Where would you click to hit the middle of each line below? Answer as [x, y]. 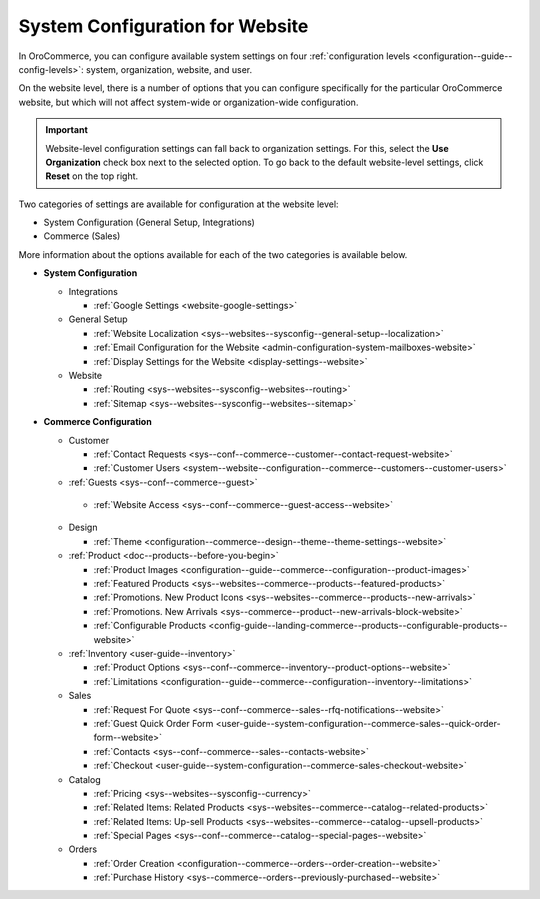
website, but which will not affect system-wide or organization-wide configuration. [188, 102]
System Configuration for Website [163, 26]
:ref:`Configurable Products [150, 626]
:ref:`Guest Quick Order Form [153, 723]
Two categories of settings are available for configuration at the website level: [178, 204]
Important [67, 130]
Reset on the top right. [92, 176]
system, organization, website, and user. [169, 69]
